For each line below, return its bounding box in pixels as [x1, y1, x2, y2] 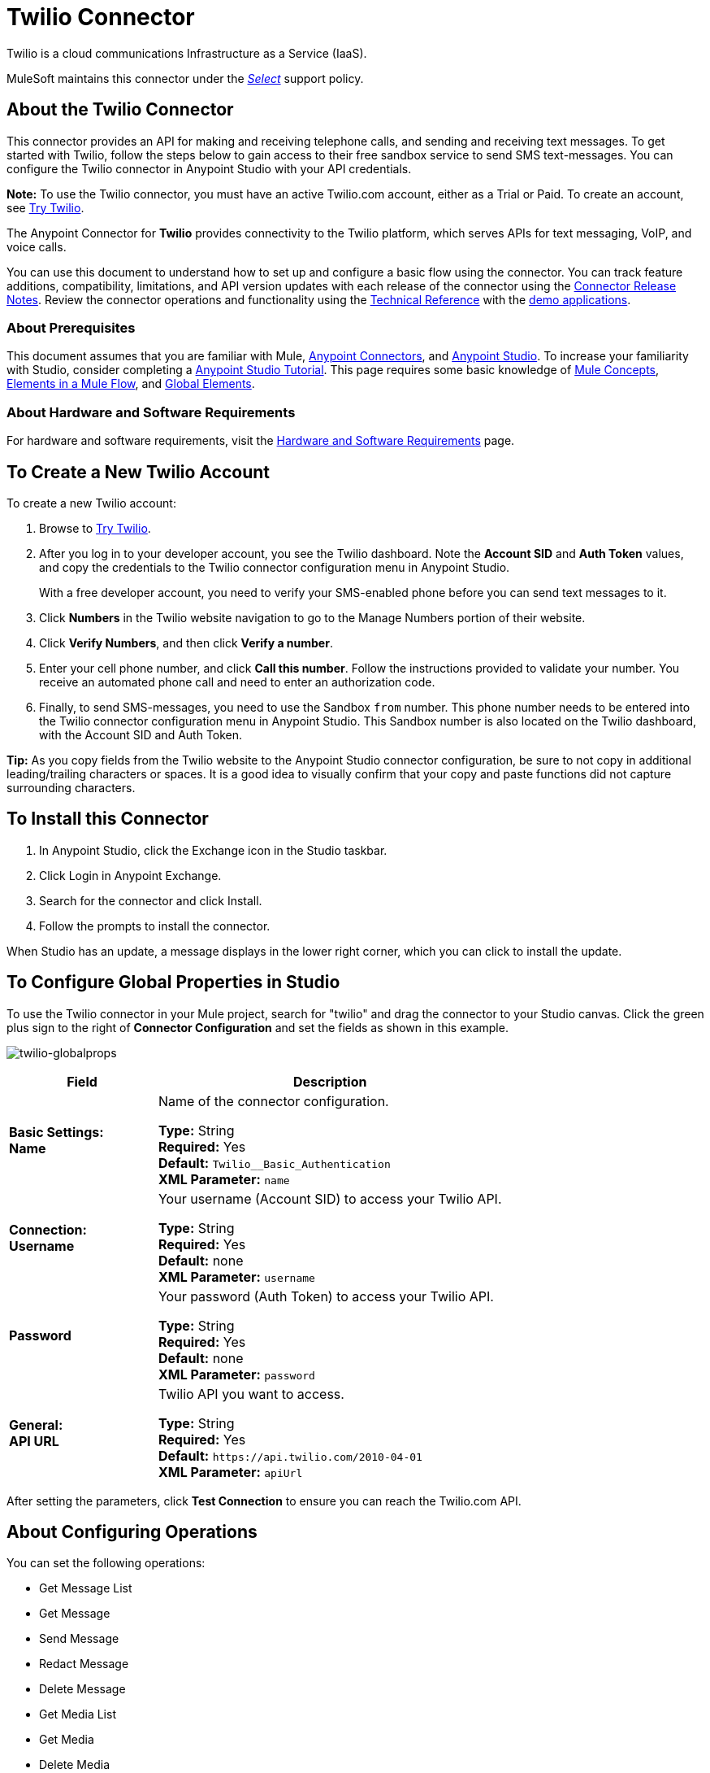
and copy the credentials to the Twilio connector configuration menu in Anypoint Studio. [39, 560, 510, 574]
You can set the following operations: [6, 1556, 206, 1570]
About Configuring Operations [6, 1522, 258, 1543]
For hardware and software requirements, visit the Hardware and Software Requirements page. [6, 433, 515, 448]
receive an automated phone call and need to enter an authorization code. [39, 674, 435, 689]
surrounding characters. [6, 780, 136, 795]
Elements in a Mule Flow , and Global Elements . [6, 377, 255, 391]
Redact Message [39, 1657, 129, 1671]
